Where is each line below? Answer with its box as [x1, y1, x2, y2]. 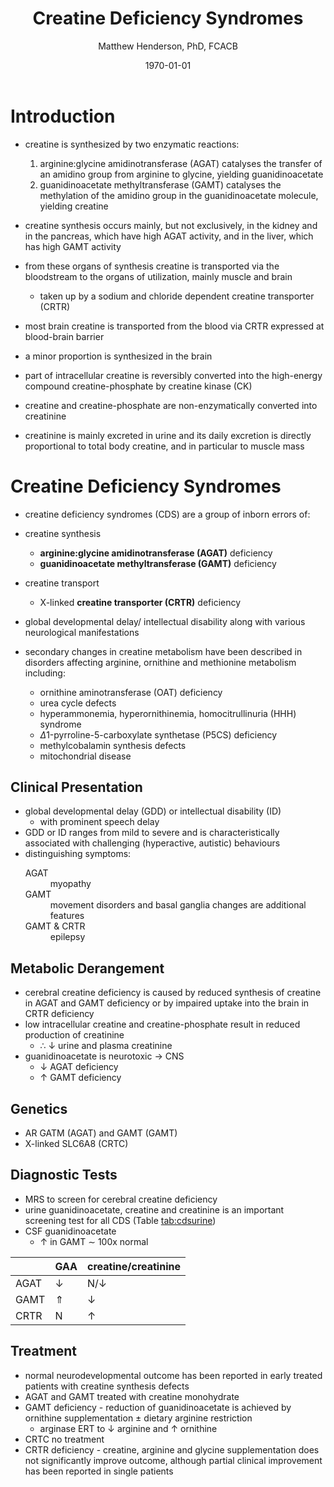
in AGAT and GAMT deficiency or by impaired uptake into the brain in [24, 997, 310, 1009]
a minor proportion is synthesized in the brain [24, 350, 213, 362]
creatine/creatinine [87, 1259, 181, 1273]
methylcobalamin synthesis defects [39, 739, 187, 751]
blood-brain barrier [24, 330, 105, 342]
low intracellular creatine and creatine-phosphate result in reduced [24, 1018, 301, 1031]
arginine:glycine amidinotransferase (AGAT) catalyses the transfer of [39, 157, 323, 169]
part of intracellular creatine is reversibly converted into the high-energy [24, 369, 323, 381]
